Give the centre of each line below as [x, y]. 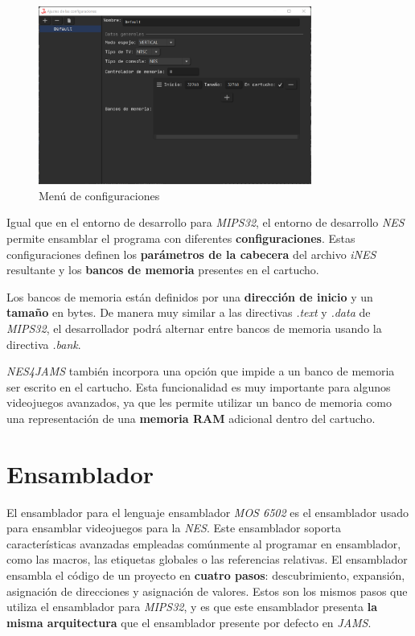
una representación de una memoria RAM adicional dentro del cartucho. [191, 418]
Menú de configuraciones [99, 195]
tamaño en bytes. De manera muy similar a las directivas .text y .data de [189, 312]
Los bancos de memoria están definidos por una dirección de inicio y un [190, 296]
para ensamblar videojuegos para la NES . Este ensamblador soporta [174, 528]
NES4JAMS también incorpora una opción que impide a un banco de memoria [201, 371]
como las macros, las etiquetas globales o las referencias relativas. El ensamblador [207, 559]
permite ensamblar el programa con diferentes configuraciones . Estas [181, 238]
